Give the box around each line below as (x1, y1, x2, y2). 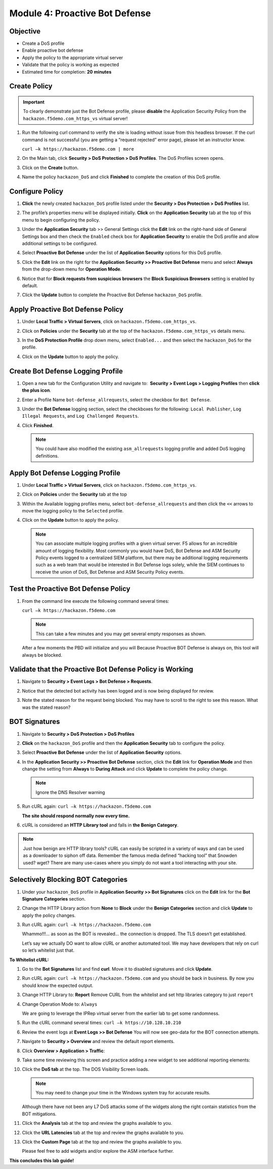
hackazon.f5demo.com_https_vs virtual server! (23, 115, 128, 121)
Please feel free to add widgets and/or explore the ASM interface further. (22, 1148, 174, 1154)
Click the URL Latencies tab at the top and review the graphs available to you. (22, 1129, 185, 1136)
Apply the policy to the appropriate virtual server (22, 54, 123, 60)
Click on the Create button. (22, 164, 79, 170)
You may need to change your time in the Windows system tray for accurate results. (35, 1090, 211, 1096)
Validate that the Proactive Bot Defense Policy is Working (9, 665, 194, 674)
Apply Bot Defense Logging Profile (9, 468, 121, 477)
